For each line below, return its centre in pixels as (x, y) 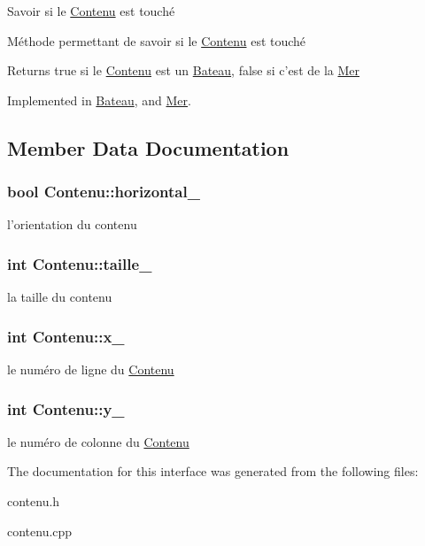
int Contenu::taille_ (80, 263)
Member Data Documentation (148, 147)
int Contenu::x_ (66, 336)
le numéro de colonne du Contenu (98, 441)
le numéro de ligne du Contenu (91, 369)
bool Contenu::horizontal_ (104, 192)
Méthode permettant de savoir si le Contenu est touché (157, 40)
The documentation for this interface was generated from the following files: (213, 471)
